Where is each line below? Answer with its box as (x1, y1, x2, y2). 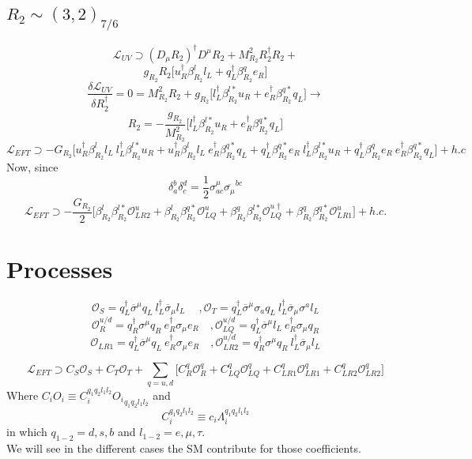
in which (6, 423, 47, 440)
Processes (6, 252, 113, 284)
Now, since (6, 159, 59, 175)
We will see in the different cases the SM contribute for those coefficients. (6, 439, 361, 456)
